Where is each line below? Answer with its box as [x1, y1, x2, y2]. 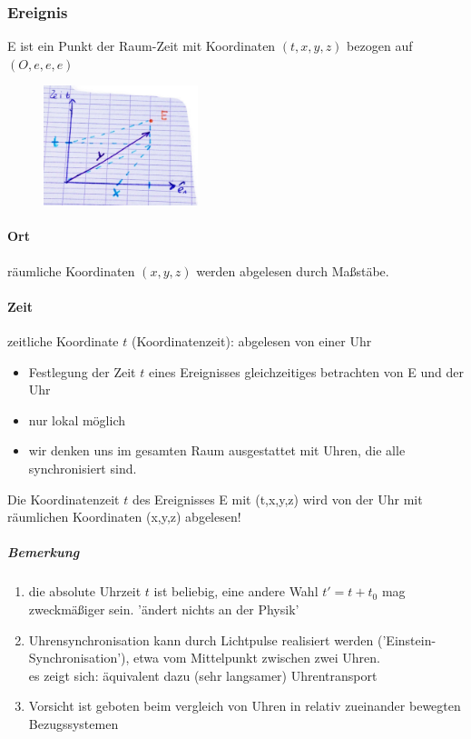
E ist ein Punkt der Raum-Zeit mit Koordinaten [7, 36, 276, 55]
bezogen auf [347, 36, 413, 55]
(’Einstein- [378, 630, 437, 649]
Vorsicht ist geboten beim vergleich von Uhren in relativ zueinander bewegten [28, 696, 461, 715]
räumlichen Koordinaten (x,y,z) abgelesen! [7, 507, 241, 526]
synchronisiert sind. [28, 458, 137, 477]
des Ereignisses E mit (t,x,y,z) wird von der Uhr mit [132, 489, 423, 508]
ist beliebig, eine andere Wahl [153, 582, 319, 601]
